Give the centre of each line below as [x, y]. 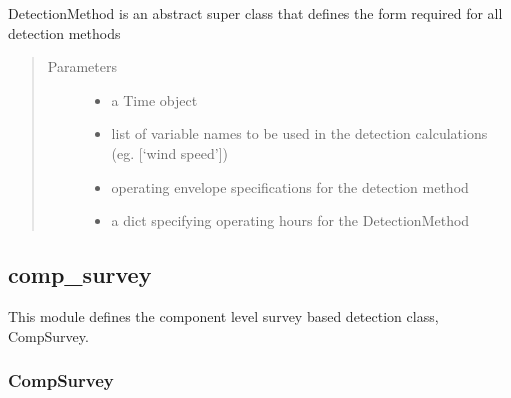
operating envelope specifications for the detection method [290, 186]
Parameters [82, 66]
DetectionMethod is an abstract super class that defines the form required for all [255, 13]
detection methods [64, 32]
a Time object [154, 99]
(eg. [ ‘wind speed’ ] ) [169, 152]
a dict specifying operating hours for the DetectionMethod [290, 220]
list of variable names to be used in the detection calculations [299, 133]
